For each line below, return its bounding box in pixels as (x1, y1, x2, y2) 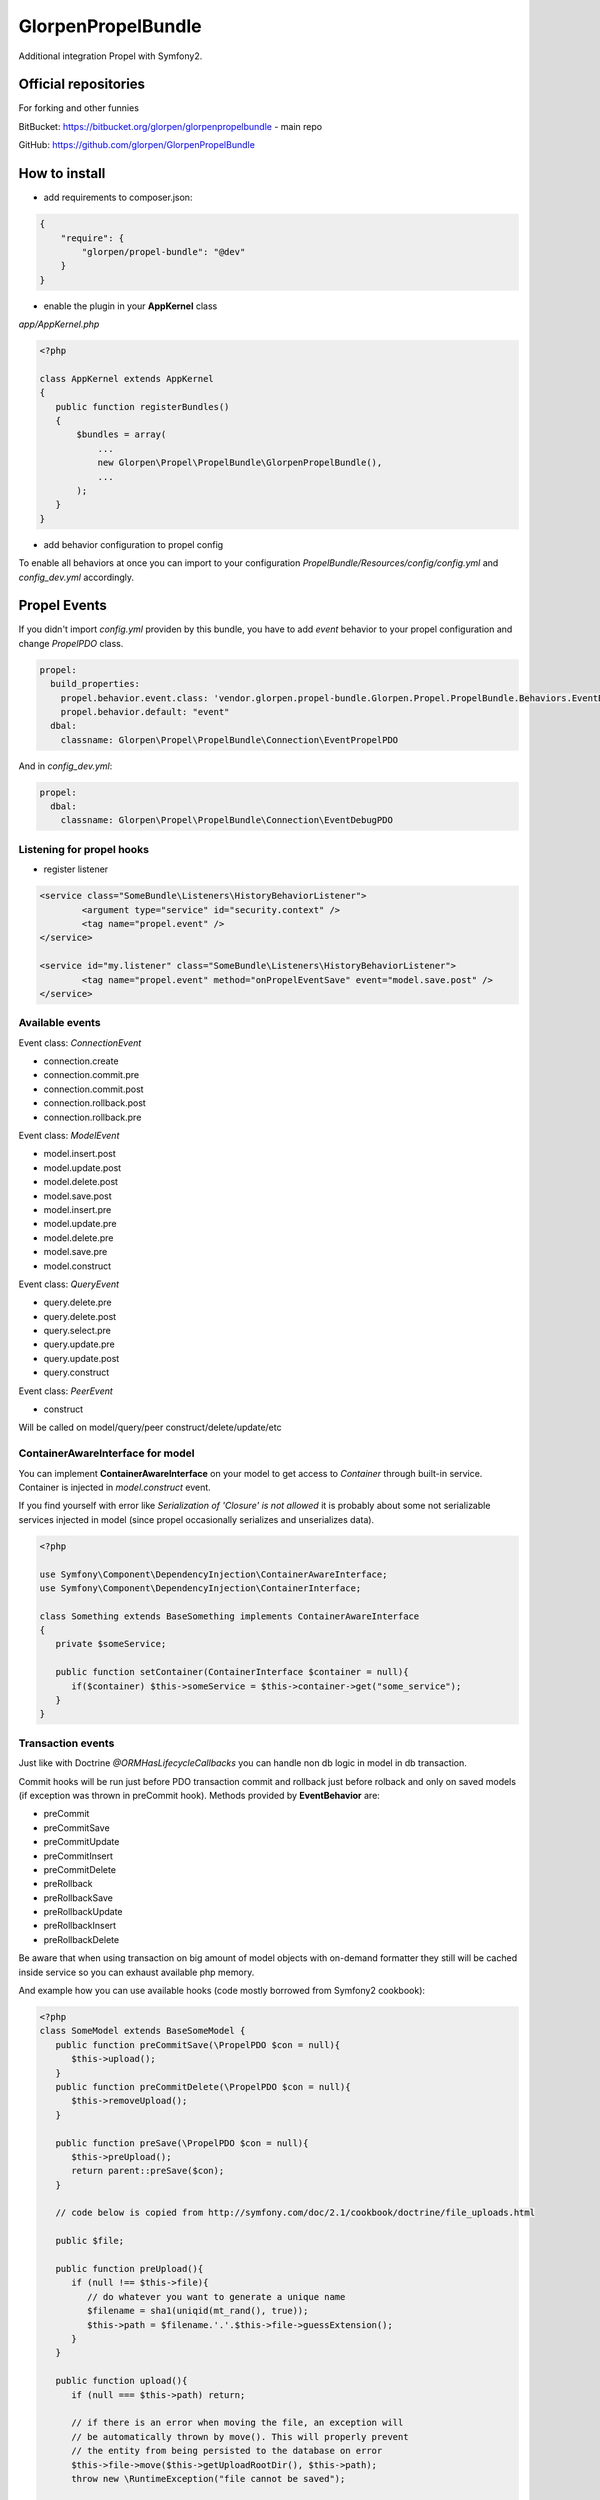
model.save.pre (43, 1246, 108, 1258)
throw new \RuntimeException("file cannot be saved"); (71, 2473, 346, 2484)
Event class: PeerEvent (18, 1385, 114, 1397)
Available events (18, 1016, 101, 1030)
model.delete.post (43, 1176, 119, 1188)
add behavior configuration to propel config (43, 538, 224, 550)
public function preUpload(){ (55, 2263, 204, 2275)
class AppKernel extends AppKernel (39, 373, 214, 384)
